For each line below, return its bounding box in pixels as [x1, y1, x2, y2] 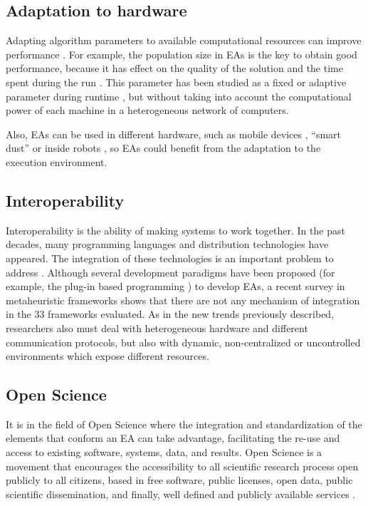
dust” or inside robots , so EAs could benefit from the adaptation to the [6, 140, 321, 155]
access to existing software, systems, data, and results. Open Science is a [6, 445, 322, 460]
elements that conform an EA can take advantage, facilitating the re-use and [6, 430, 340, 445]
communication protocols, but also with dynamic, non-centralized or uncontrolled [6, 334, 361, 349]
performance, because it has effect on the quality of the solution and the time [6, 61, 343, 76]
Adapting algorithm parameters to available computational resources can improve [6, 33, 362, 48]
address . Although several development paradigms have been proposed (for [6, 264, 335, 279]
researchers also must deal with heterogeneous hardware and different [6, 320, 308, 335]
